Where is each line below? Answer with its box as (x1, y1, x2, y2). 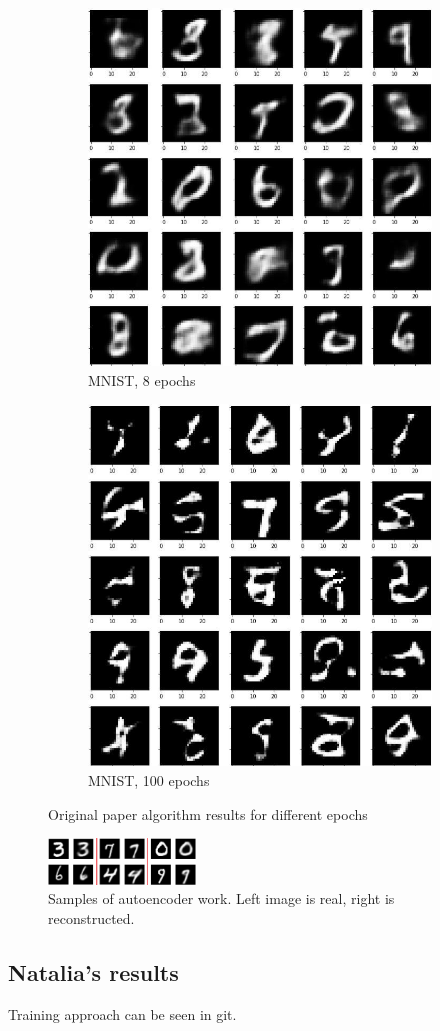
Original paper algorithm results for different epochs (48, 803, 368, 824)
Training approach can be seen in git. (8, 1003, 237, 1024)
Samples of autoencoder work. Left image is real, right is (48, 888, 395, 909)
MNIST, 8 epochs (88, 369, 196, 390)
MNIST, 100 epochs (88, 769, 210, 790)
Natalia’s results (8, 956, 179, 987)
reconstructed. (48, 907, 135, 928)
